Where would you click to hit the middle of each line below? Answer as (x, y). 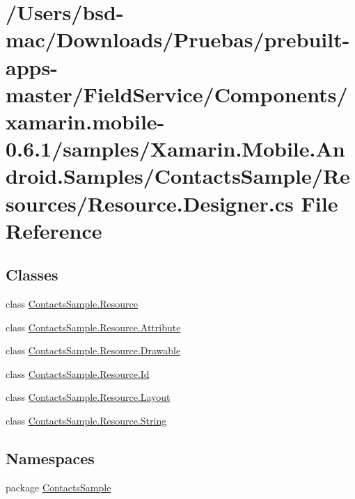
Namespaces (50, 458)
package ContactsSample (58, 487)
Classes (32, 275)
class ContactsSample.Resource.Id (78, 373)
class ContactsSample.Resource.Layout (88, 397)
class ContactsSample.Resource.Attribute (93, 327)
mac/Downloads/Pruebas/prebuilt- (178, 39)
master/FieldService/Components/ (177, 94)
